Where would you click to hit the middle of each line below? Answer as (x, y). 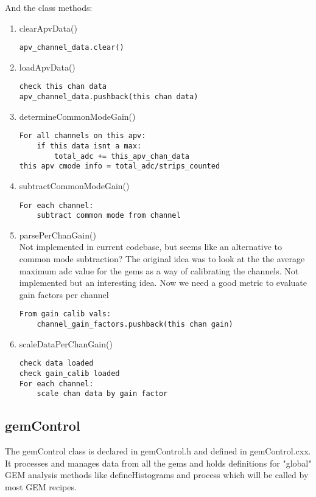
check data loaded (56, 363)
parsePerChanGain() (58, 235)
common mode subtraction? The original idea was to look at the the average (162, 259)
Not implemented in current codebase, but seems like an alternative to (150, 247)
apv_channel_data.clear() (72, 48)
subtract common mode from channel (109, 216)
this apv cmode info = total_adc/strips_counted (120, 166)
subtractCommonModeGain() (74, 185)
